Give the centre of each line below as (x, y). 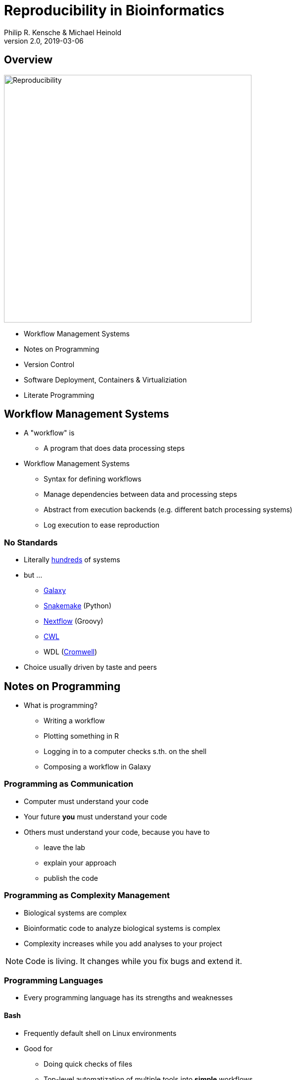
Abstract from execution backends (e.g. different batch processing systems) (168, 510)
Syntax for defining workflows (93, 479)
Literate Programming (59, 395)
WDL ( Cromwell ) (71, 652)
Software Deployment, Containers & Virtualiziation (105, 379)
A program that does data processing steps (114, 448)
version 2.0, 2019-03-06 (44, 41)
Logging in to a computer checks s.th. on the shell (125, 752)
